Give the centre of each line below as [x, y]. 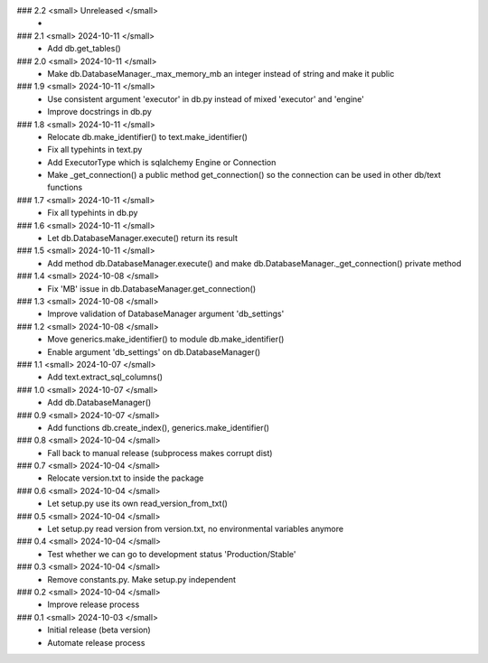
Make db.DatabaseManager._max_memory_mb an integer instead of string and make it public [221, 73]
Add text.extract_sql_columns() [105, 377]
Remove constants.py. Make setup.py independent [142, 579]
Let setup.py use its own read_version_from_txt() [137, 504]
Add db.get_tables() [84, 49]
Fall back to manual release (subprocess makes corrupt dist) [160, 453]
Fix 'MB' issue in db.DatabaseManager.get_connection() [152, 288]
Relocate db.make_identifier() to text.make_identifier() [148, 136]
